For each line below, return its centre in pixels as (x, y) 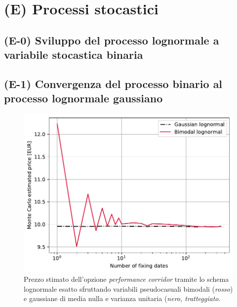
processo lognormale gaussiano (83, 98)
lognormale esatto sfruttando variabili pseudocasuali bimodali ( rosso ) (128, 288)
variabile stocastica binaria (74, 55)
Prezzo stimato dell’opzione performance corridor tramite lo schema (126, 279)
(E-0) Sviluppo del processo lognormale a (112, 40)
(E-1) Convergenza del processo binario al (113, 83)
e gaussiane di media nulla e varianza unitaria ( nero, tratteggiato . (122, 298)
